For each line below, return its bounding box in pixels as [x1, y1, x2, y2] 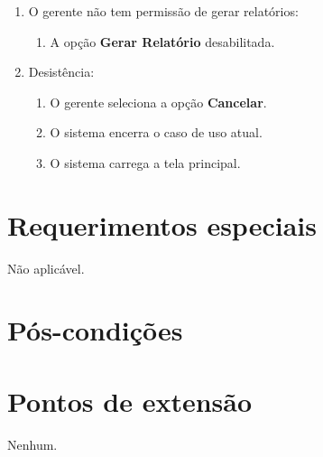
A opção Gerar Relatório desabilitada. [50, 32, 275, 51]
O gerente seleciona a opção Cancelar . [50, 92, 267, 111]
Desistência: [28, 62, 95, 81]
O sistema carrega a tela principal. [50, 153, 241, 172]
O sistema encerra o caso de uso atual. [50, 123, 263, 142]
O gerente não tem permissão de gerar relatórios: [28, 2, 299, 20]
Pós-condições [7, 312, 183, 349]
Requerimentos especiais [7, 206, 317, 243]
